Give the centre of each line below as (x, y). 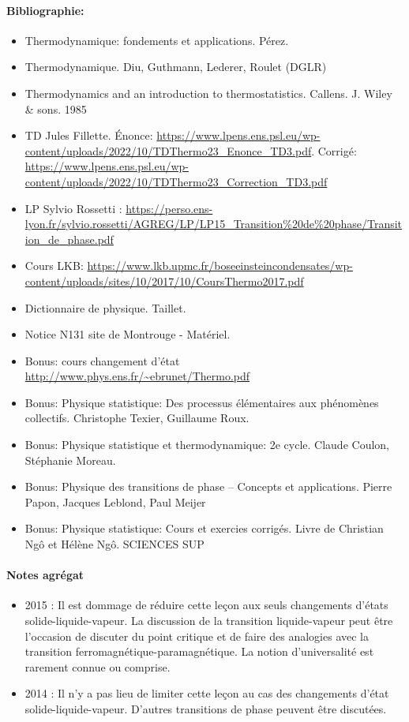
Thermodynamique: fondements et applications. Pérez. (157, 40)
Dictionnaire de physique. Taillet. (105, 307)
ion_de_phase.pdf (69, 239)
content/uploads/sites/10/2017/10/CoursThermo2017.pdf (164, 281)
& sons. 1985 (56, 108)
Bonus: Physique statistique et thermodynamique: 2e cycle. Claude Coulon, (207, 445)
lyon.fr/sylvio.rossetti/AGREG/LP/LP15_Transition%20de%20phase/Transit (214, 224)
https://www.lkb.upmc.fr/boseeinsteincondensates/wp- (220, 266)
